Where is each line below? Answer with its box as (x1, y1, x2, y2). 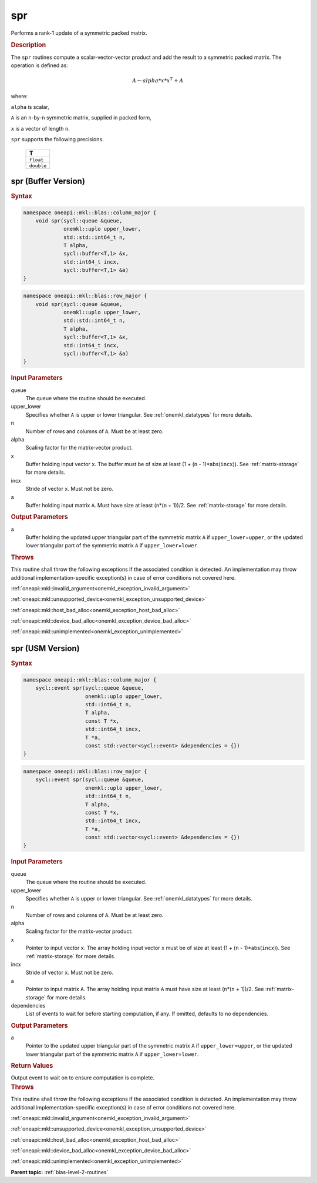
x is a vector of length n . (11, 125, 70, 132)
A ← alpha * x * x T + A (132, 77, 184, 84)
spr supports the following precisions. (11, 136, 104, 143)
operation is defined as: (11, 62, 69, 69)
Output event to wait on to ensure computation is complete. (11, 1074, 155, 1081)
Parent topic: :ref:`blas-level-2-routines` (11, 1168, 109, 1175)
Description (11, 41, 46, 49)
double (29, 162, 47, 169)
